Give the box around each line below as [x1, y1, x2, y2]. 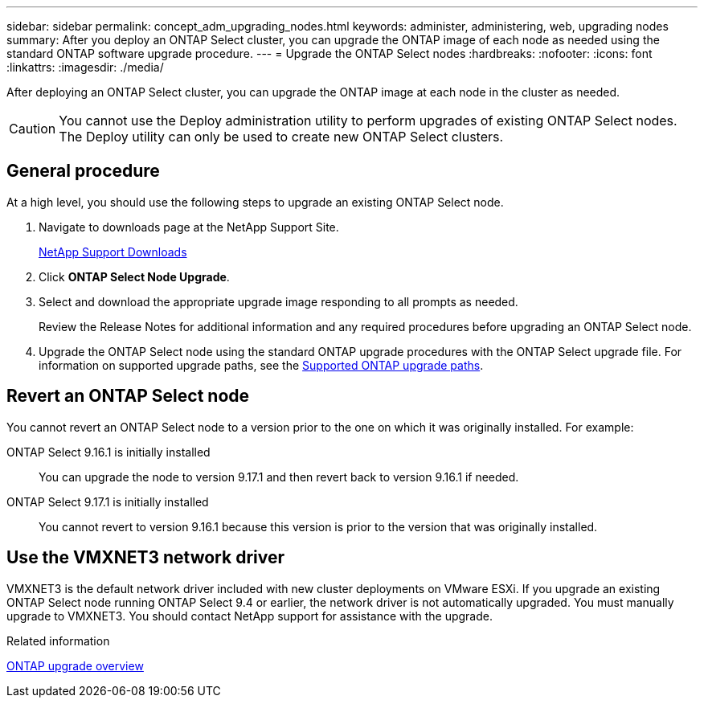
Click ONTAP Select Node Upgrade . [39, 269, 230, 284]
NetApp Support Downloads [39, 244, 187, 259]
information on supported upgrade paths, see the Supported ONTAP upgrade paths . [39, 358, 484, 372]
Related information [6, 633, 110, 648]
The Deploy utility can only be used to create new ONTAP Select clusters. [59, 129, 504, 145]
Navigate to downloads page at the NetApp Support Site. [39, 219, 339, 234]
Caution [9, 121, 56, 137]
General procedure [6, 161, 160, 182]
